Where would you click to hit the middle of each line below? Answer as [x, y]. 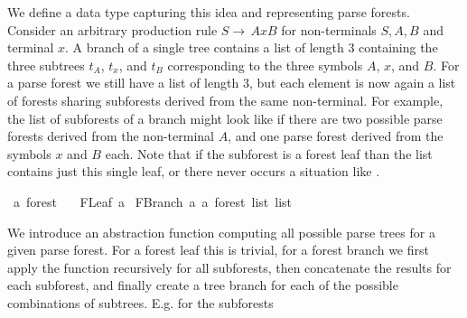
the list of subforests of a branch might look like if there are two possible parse [225, 118]
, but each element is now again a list [352, 83]
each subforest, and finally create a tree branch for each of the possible [203, 285]
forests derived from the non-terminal [111, 136]
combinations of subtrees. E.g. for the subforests [140, 302]
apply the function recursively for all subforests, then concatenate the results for [229, 267]
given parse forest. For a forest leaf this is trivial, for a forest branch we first [218, 250]
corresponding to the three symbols [265, 65]
